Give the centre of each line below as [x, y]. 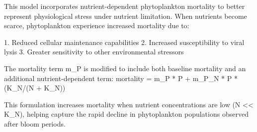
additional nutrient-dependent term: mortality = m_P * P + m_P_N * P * [121, 78]
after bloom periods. [35, 123]
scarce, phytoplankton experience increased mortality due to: [97, 25]
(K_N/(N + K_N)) [35, 88]
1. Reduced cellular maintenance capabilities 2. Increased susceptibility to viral [124, 42]
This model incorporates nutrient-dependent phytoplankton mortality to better [125, 6]
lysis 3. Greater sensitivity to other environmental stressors [94, 52]
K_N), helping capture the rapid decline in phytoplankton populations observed [126, 114]
